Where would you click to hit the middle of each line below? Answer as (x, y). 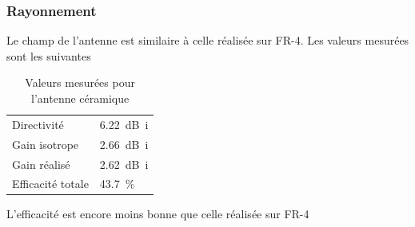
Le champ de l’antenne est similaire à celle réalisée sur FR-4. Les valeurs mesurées (208, 40)
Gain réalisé (41, 164)
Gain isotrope (46, 144)
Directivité (38, 124)
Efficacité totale (50, 184)
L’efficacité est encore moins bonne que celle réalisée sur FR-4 (158, 214)
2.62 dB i (124, 164)
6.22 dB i (124, 124)
